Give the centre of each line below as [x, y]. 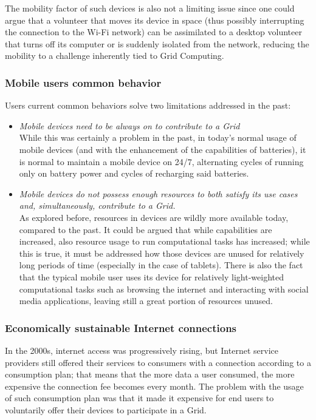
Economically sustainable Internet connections [121, 327]
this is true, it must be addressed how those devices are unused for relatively [162, 253]
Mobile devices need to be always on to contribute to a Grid [129, 125]
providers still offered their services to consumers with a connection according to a [158, 362]
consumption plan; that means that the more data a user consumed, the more [150, 374]
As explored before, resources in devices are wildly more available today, [154, 217]
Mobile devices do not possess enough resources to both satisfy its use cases [158, 193]
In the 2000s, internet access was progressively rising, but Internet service [142, 350]
